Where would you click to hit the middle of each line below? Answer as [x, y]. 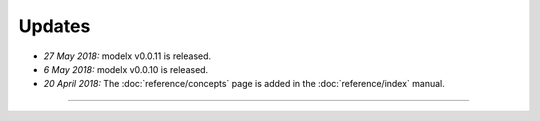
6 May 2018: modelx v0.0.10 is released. [126, 69]
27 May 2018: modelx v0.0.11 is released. [127, 56]
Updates [54, 26]
